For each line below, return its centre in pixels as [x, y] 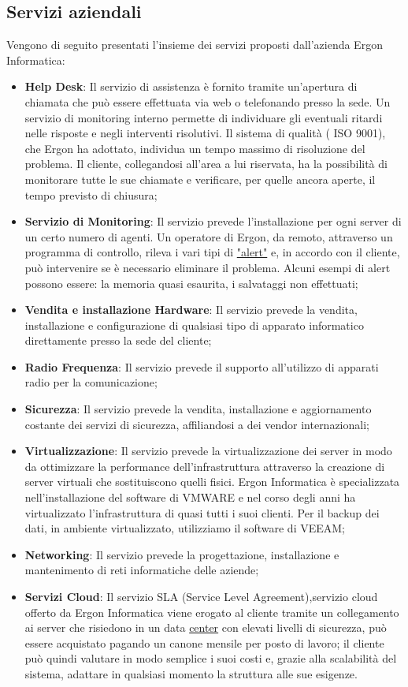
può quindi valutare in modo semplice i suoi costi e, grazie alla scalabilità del [211, 658]
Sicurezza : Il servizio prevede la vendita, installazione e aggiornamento [198, 409]
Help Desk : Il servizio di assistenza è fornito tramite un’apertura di [191, 86]
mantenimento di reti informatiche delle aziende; [142, 570]
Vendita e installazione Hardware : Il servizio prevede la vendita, [191, 310]
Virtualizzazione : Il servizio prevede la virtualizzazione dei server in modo [208, 451]
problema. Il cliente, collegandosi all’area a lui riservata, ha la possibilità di [206, 164]
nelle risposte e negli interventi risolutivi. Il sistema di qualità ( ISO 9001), [205, 133]
